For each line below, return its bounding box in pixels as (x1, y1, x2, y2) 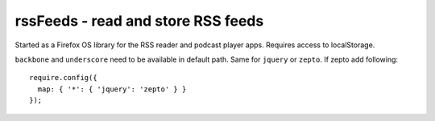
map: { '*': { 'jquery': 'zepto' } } (37, 84, 187, 94)
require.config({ (29, 73, 97, 83)
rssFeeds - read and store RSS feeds (14, 12, 264, 30)
